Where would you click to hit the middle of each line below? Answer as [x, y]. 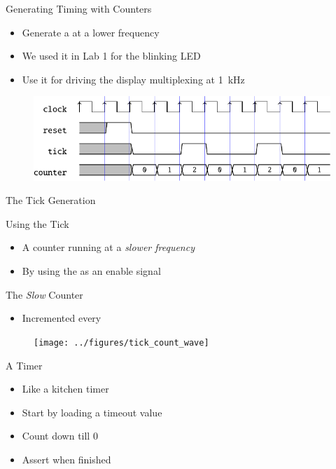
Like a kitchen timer [65, 389]
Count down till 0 [60, 436]
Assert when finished [66, 459]
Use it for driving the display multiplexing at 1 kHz [133, 79]
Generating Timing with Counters [79, 8]
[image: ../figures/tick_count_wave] [121, 342]
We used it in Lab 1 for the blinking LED [111, 56]
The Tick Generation [51, 200]
